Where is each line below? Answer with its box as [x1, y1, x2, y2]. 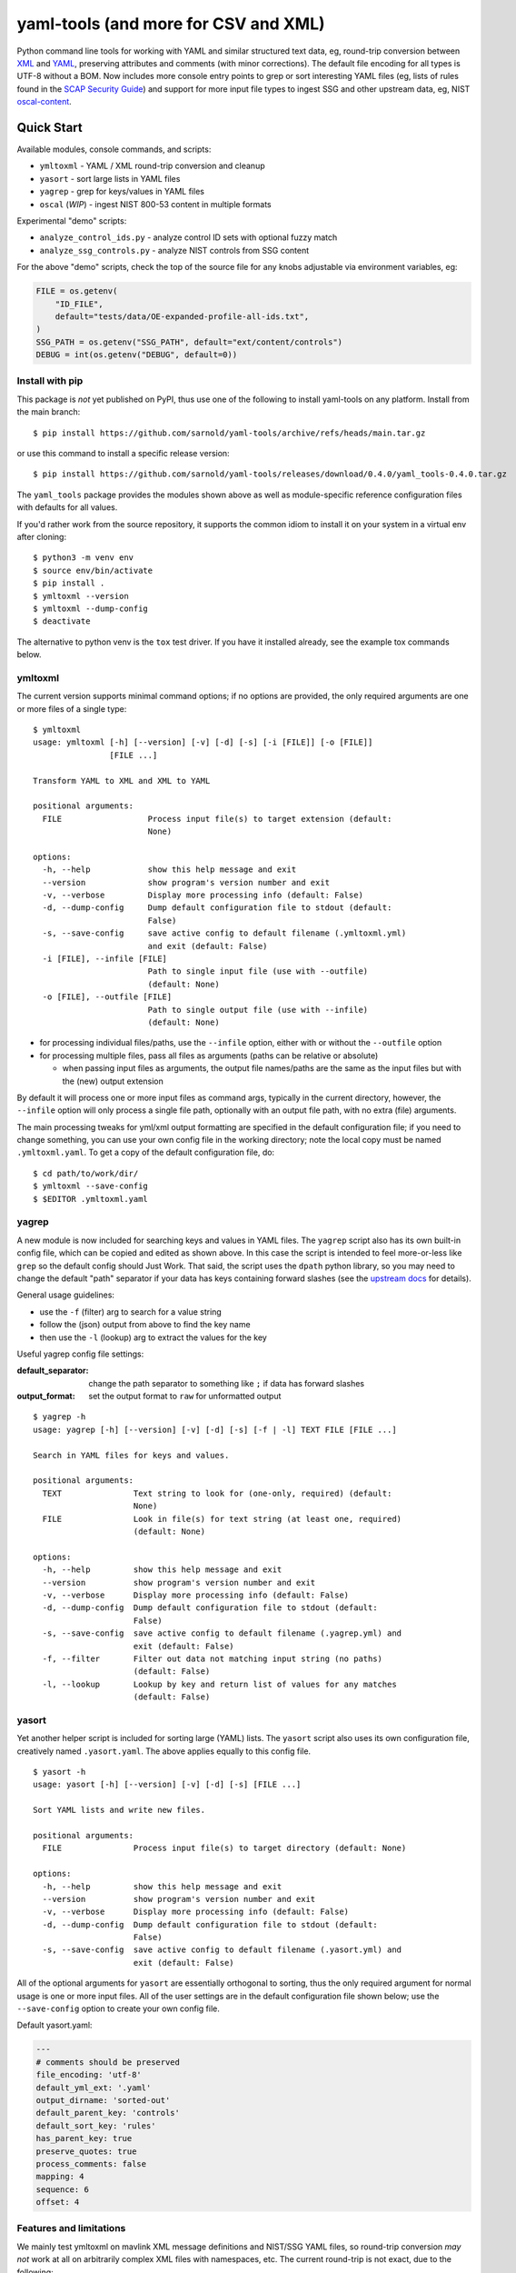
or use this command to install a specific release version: [16, 447, 231, 458]
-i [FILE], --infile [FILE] [42, 954, 168, 964]
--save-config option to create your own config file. [16, 2003, 220, 2014]
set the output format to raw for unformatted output [88, 1391, 282, 1402]
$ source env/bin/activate [33, 565, 154, 576]
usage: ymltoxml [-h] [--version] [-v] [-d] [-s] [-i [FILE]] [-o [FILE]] [33, 737, 373, 747]
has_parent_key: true [35, 2133, 133, 2144]
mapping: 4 [35, 2171, 84, 2182]
